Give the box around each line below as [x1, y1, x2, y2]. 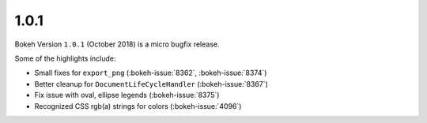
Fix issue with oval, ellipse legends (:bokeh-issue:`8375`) [34, 91, 220, 100]
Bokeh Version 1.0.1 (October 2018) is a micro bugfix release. [14, 39, 220, 49]
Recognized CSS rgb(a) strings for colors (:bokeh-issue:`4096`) [34, 101, 242, 110]
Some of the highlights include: [14, 54, 116, 63]
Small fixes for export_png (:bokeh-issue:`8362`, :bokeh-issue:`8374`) [34, 68, 267, 78]
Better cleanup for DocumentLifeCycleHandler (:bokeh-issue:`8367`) [34, 79, 268, 88]
